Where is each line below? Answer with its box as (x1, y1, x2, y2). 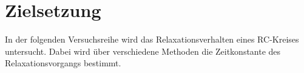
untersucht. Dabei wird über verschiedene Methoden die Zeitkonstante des (5, 44, 281, 57)
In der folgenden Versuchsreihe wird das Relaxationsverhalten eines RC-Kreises (5, 33, 299, 46)
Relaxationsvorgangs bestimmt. (5, 57, 121, 69)
